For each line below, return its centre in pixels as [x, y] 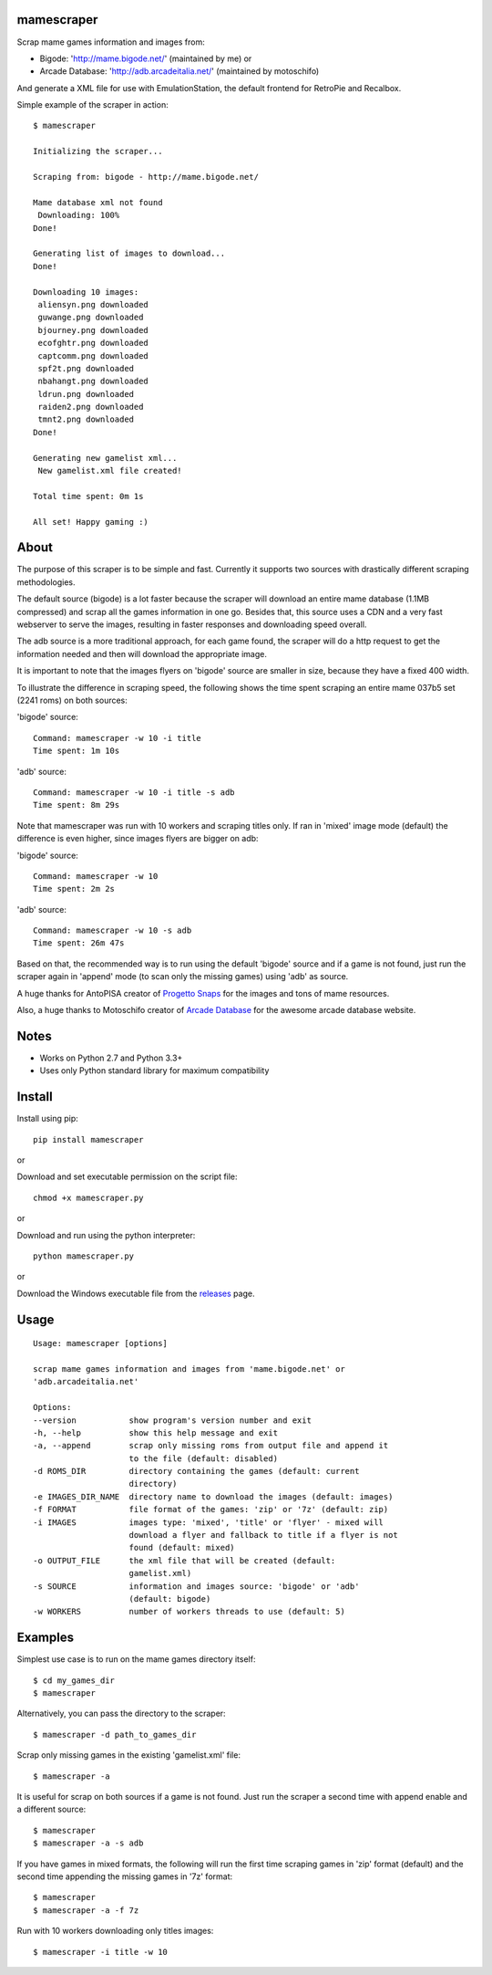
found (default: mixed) [182, 1548]
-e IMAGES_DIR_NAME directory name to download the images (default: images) [213, 1496]
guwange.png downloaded [91, 318]
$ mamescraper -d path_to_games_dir [115, 1735]
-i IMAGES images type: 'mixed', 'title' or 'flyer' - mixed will [209, 1522]
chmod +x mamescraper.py [88, 1197]
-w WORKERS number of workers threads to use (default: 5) [189, 1612]
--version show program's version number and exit [172, 1420]
